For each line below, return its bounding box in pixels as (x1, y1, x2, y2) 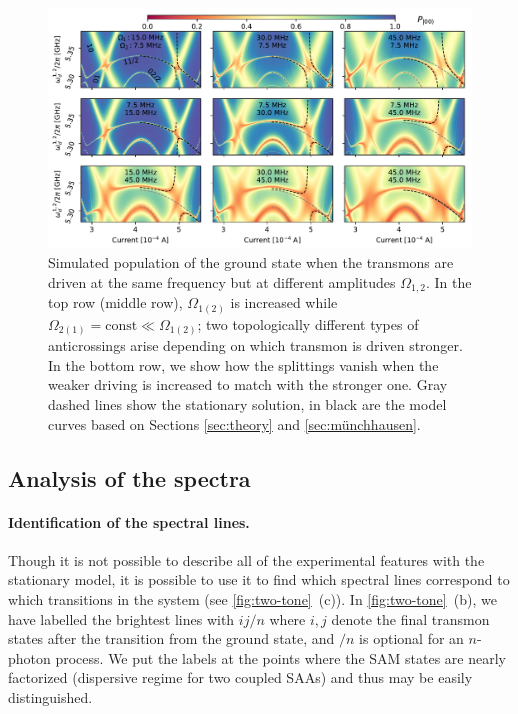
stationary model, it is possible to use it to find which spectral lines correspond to (8, 569, 510, 590)
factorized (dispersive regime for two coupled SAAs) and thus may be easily (8, 667, 473, 688)
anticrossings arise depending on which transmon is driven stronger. (48, 335, 463, 356)
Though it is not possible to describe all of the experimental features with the (8, 549, 485, 570)
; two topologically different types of (197, 313, 419, 334)
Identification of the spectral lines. (8, 511, 250, 532)
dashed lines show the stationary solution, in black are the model (48, 394, 447, 415)
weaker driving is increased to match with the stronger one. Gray (48, 374, 448, 395)
